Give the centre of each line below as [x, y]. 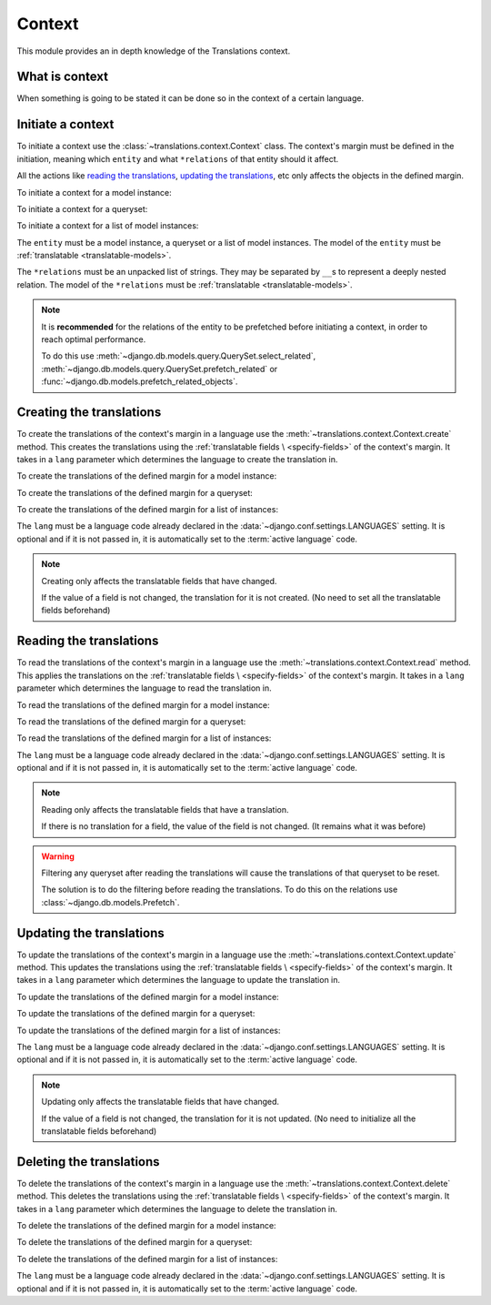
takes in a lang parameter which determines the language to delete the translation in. [177, 1209]
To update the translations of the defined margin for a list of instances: [149, 1030]
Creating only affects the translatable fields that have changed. [159, 581]
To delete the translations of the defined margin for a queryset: [135, 1242]
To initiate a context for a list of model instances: [108, 226]
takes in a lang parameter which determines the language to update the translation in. [179, 980]
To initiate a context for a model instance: [94, 192]
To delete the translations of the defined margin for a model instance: [146, 1226]
